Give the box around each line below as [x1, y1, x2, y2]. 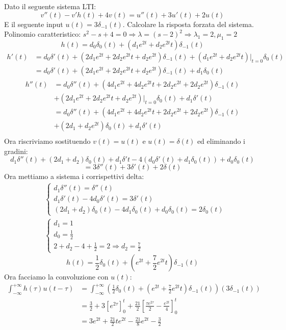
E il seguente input [4, 18, 63, 29]
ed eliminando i [197, 136, 246, 146]
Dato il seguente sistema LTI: [4, 1, 96, 11]
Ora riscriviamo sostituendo [4, 136, 91, 146]
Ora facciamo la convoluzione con [4, 271, 109, 282]
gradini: [4, 145, 28, 156]
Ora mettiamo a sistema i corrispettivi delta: [4, 171, 144, 182]
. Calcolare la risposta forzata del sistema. [122, 18, 254, 29]
